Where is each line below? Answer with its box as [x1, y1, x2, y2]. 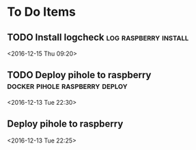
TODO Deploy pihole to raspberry [7, 69, 152, 81]
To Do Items [7, 4, 76, 20]
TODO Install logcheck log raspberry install [7, 32, 189, 43]
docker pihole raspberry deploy [7, 80, 128, 92]
